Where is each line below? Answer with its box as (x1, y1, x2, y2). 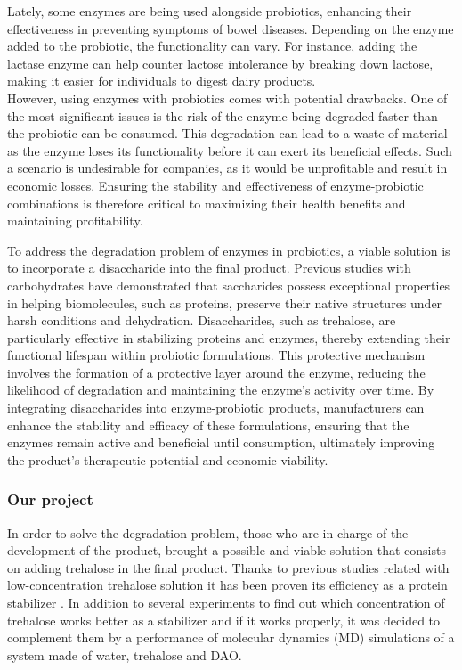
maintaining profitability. (7, 211, 143, 230)
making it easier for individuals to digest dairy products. (7, 71, 316, 90)
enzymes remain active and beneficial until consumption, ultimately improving (7, 433, 435, 452)
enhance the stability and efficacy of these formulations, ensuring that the (7, 415, 409, 434)
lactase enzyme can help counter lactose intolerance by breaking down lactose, (7, 53, 434, 72)
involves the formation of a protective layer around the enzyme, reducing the (7, 363, 426, 381)
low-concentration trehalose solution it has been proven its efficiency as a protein (7, 576, 448, 594)
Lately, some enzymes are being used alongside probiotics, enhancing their (7, 2, 412, 20)
